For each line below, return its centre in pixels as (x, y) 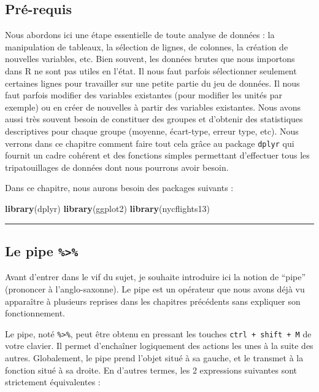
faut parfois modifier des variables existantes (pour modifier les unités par (144, 95)
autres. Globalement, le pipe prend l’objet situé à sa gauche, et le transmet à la (154, 357)
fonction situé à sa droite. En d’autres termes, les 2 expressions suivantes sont (151, 370)
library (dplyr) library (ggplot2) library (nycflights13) (107, 208)
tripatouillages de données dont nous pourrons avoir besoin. (117, 167)
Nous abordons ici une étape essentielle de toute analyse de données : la (140, 35)
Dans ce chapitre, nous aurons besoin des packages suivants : (119, 188)
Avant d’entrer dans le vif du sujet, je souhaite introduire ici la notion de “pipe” (156, 277)
